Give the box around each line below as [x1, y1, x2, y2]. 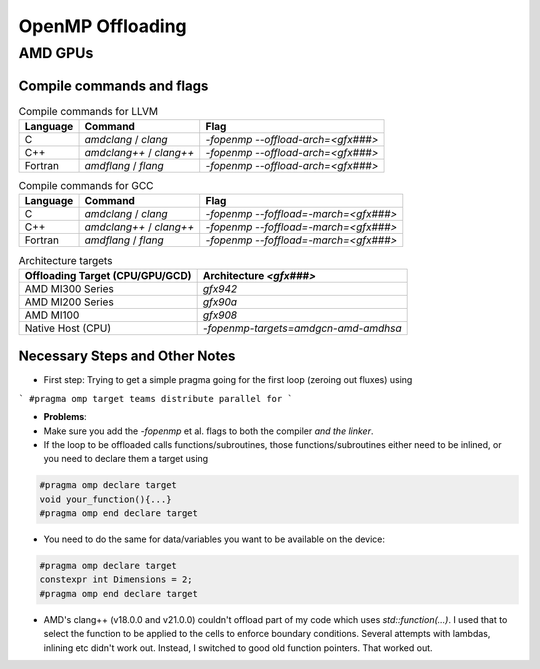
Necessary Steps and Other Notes [18, 348, 236, 365]
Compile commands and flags [18, 77, 209, 94]
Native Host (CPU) [24, 321, 112, 335]
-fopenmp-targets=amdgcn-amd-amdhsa [202, 321, 402, 335]
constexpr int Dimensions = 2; [39, 574, 194, 585]
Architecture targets [18, 253, 113, 267]
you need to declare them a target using [43, 453, 209, 465]
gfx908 [202, 308, 238, 322]
